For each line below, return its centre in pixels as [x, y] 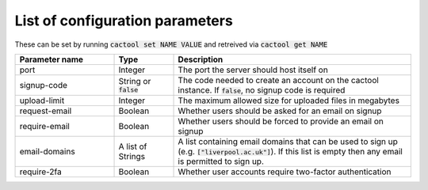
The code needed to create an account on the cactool [279, 80]
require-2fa [41, 172]
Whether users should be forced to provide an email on [281, 121]
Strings [132, 156]
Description [201, 59]
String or [135, 82]
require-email [45, 126]
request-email [46, 111]
